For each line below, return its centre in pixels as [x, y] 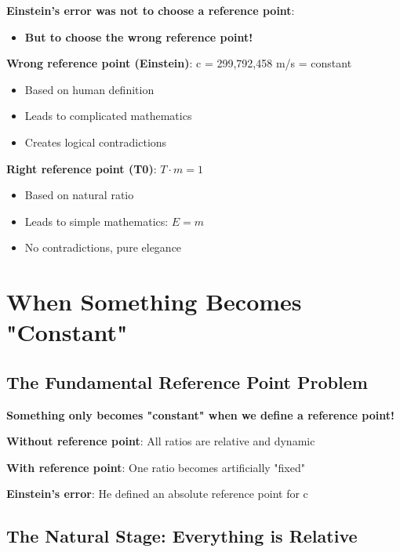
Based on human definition [89, 89]
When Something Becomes [154, 301]
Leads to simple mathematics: [96, 221]
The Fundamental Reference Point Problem [187, 381]
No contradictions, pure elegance [103, 247]
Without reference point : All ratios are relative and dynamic [161, 441]
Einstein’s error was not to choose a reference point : [151, 10]
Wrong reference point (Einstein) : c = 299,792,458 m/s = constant [179, 63]
